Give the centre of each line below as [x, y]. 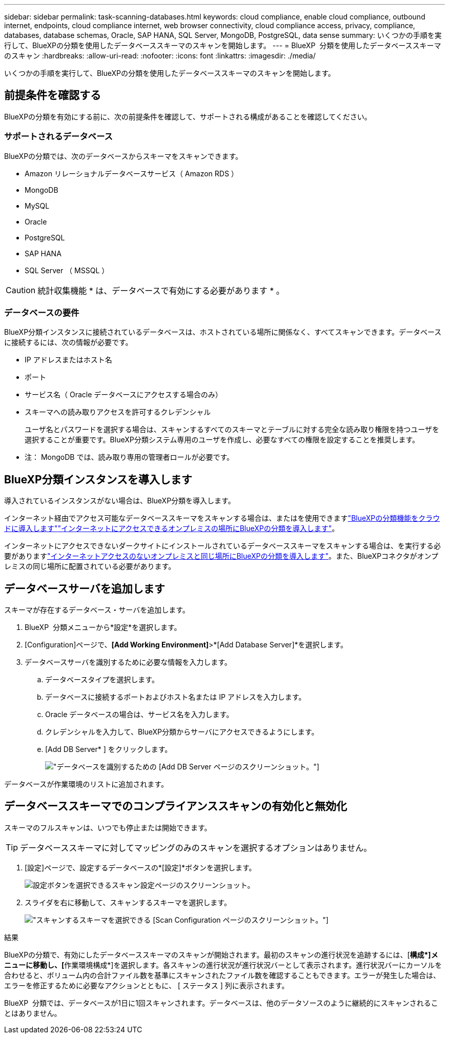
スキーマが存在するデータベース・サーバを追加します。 [97, 610]
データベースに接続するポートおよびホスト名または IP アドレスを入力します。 [176, 697]
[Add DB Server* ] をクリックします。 [109, 749]
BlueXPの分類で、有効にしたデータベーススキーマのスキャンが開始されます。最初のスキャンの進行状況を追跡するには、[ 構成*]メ [221, 954]
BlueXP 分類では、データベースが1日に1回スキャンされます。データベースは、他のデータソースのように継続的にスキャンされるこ [221, 1003]
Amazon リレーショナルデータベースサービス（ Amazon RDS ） [131, 173]
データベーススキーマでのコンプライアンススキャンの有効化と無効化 [176, 806]
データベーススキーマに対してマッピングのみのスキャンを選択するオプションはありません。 [196, 848]
